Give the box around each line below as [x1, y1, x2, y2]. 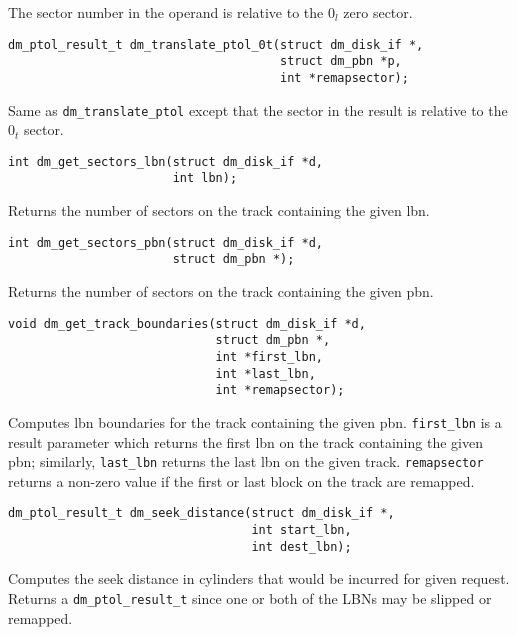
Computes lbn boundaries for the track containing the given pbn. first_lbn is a [8, 411, 502, 432]
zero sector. [343, 2, 413, 22]
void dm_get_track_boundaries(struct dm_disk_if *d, [8, 316, 366, 331]
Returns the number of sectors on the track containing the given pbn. [8, 281, 434, 302]
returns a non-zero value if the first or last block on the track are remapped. [8, 470, 475, 491]
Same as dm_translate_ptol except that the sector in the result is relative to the [8, 99, 508, 120]
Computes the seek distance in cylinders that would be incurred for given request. [8, 568, 510, 589]
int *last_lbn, [215, 366, 316, 381]
